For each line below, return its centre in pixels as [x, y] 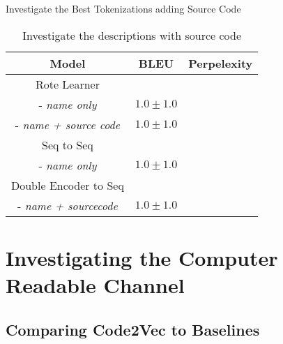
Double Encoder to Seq [68, 185]
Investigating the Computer [142, 257]
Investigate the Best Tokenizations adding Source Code [123, 8]
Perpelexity [221, 63]
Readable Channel [95, 284]
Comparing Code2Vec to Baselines [133, 329]
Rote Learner [67, 84]
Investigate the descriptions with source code [132, 35]
